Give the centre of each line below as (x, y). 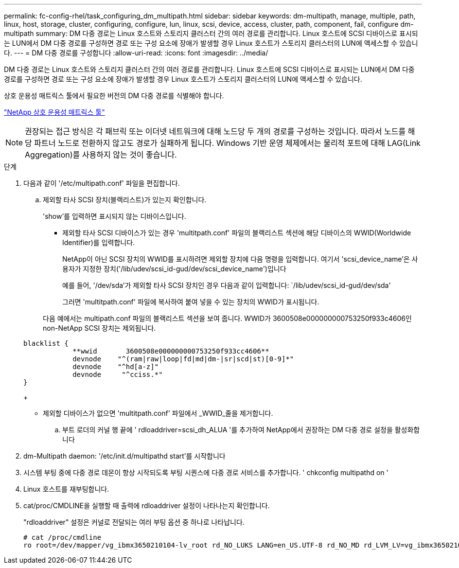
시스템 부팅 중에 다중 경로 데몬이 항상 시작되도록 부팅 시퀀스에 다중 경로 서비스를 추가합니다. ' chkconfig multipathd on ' (206, 472)
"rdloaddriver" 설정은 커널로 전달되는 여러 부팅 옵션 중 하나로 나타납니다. (134, 522)
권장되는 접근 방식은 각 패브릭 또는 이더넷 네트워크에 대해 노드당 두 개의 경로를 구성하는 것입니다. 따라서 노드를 (215, 131)
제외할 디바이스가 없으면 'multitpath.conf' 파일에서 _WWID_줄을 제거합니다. (158, 413)
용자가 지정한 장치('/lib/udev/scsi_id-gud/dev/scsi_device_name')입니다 (174, 269)
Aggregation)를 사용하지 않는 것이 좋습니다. (101, 155)
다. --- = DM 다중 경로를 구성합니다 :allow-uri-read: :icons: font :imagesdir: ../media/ (136, 53)
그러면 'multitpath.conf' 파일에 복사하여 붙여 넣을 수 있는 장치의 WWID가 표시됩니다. (191, 302)
